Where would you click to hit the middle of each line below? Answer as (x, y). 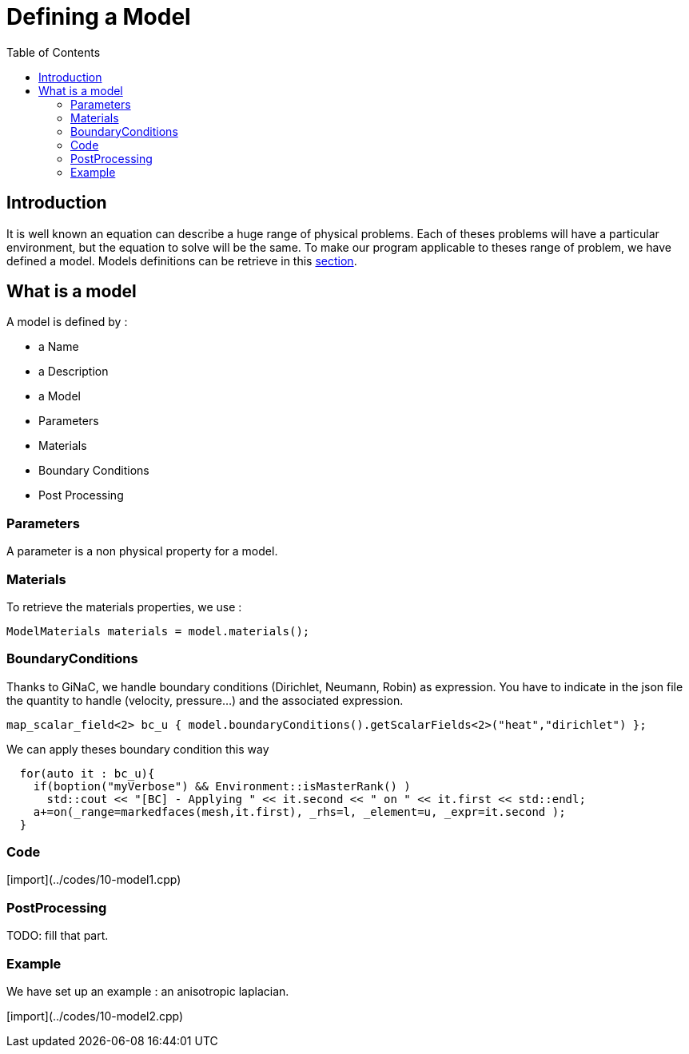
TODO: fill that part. (58, 936)
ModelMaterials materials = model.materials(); (158, 631)
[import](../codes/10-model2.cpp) (95, 1016)
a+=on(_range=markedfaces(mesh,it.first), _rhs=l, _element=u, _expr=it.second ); (299, 811)
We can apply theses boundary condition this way (138, 749)
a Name (59, 347)
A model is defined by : (67, 322)
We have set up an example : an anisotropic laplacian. (148, 991)
